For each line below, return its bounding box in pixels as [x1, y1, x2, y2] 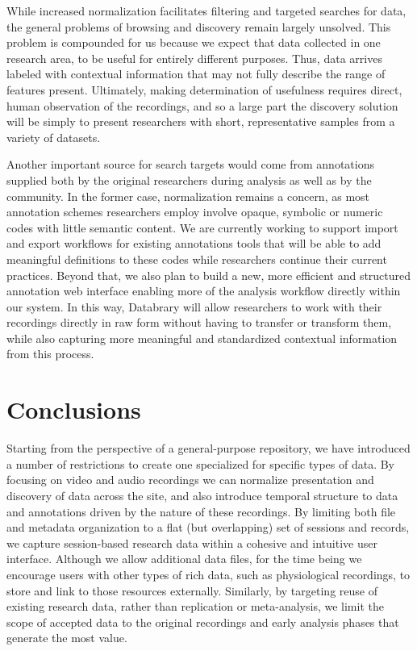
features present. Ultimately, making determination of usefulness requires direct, [6, 81, 402, 98]
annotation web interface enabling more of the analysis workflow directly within [6, 282, 401, 299]
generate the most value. [6, 629, 127, 646]
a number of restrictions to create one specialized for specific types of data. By [6, 455, 395, 472]
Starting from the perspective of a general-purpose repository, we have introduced [6, 440, 411, 457]
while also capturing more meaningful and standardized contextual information [6, 329, 398, 346]
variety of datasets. [6, 128, 101, 145]
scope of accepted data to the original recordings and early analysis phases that [6, 613, 399, 630]
